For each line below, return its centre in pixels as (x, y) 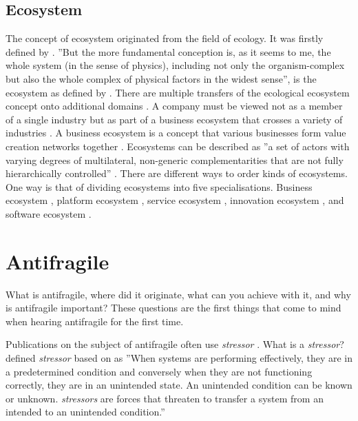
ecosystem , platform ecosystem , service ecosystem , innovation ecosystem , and (175, 200)
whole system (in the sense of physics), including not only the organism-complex (175, 65)
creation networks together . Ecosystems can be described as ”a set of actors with (178, 146)
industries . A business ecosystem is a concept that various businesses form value (176, 133)
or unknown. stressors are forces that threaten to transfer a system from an (165, 398)
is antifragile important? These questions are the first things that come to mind (173, 308)
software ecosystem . (49, 213)
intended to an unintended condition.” (85, 412)
